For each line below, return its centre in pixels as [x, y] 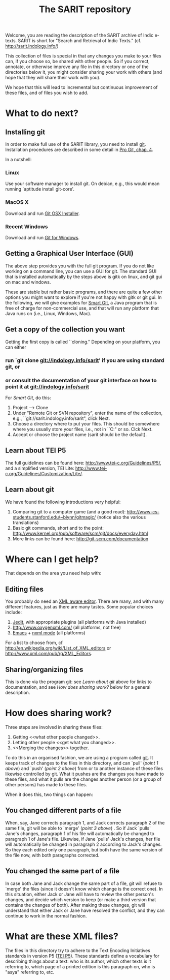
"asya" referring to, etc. [30, 972]
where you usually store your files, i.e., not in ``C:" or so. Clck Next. [82, 429]
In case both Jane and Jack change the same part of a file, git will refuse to [84, 883]
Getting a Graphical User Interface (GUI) [70, 253]
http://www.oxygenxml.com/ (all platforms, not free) [67, 627]
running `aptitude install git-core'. [40, 189]
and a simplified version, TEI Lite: [40, 468]
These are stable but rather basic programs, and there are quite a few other [84, 292]
